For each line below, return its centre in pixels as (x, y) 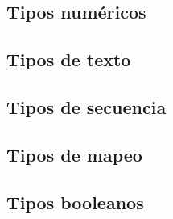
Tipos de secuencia (86, 106)
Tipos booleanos (75, 202)
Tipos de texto (69, 59)
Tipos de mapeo (74, 154)
